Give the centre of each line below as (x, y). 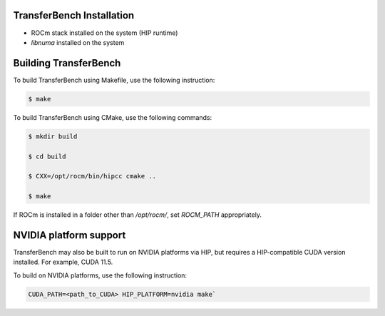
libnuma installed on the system (78, 42)
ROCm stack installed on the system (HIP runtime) (104, 33)
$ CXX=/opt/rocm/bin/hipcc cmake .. (92, 176)
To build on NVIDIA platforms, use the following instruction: (100, 275)
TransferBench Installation (74, 15)
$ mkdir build (53, 136)
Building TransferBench (67, 63)
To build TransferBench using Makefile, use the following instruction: (114, 80)
